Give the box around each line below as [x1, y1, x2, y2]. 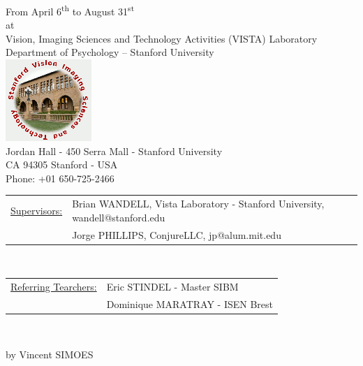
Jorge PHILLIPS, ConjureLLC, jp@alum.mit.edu [72, 227, 281, 242]
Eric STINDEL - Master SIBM [106, 279, 239, 294]
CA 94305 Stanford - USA [6, 157, 118, 172]
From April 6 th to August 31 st [6, 2, 135, 18]
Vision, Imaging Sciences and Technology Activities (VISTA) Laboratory [6, 31, 318, 45]
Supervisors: [10, 203, 63, 217]
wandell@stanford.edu [72, 210, 165, 224]
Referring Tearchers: [10, 279, 97, 294]
